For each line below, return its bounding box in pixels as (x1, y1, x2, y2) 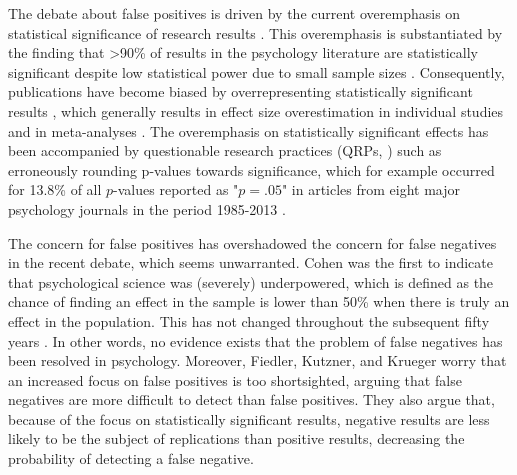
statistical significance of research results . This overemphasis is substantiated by (8, 22, 503, 43)
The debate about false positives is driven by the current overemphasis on (8, 3, 461, 23)
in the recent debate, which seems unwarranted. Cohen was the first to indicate (8, 252, 493, 273)
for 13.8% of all (8, 179, 102, 200)
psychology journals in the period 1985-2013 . (8, 198, 286, 219)
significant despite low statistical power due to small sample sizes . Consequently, (8, 61, 505, 82)
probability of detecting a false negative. (8, 448, 254, 469)
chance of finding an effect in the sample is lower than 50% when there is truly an (8, 291, 510, 312)
